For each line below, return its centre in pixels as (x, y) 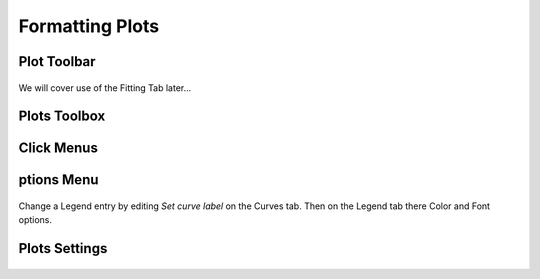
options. (35, 220)
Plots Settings (63, 248)
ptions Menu (58, 180)
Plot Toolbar (57, 61)
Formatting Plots (89, 26)
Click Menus (58, 148)
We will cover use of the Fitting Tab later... (105, 87)
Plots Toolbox (62, 116)
